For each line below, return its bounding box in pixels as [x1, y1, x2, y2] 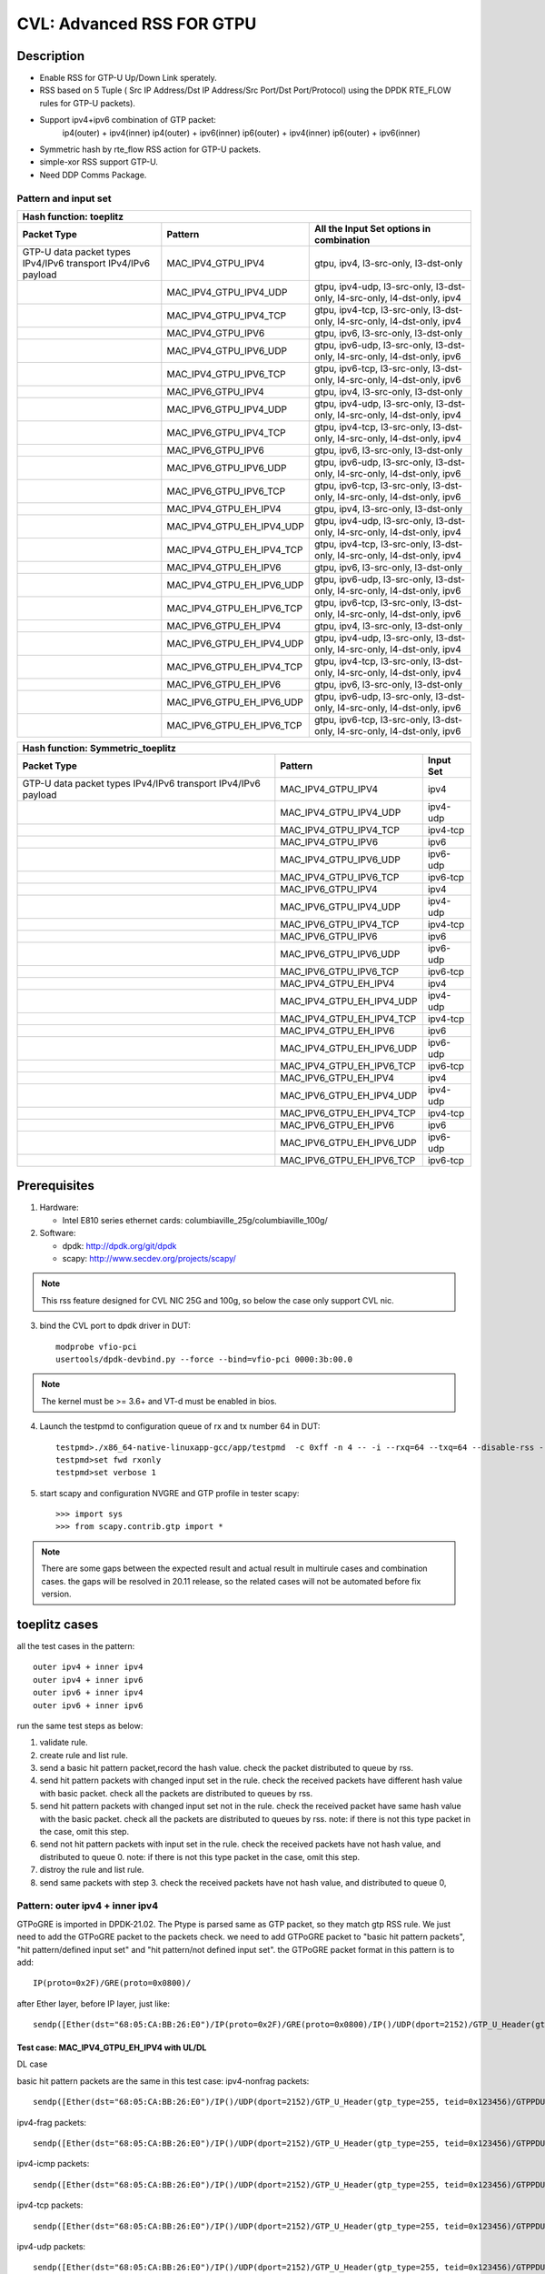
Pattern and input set [16, 192, 112, 205]
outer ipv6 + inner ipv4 [33, 1687, 144, 1698]
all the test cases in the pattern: [16, 1640, 135, 1651]
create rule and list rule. [39, 1749, 129, 1760]
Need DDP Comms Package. [39, 169, 147, 180]
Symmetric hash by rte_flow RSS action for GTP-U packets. [39, 144, 262, 155]
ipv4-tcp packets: [16, 2199, 84, 2210]
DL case [16, 2058, 48, 2069]
